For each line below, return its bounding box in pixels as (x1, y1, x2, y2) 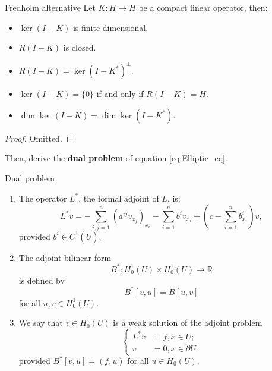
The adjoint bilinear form (18, 251, 112, 263)
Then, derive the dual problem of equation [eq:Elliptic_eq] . (5, 152, 227, 164)
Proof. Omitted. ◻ (5, 131, 74, 144)
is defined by (18, 273, 65, 286)
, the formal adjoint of (78, 191, 159, 204)
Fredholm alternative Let (5, 1, 96, 13)
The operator (18, 191, 67, 204)
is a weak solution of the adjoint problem (113, 316, 262, 329)
